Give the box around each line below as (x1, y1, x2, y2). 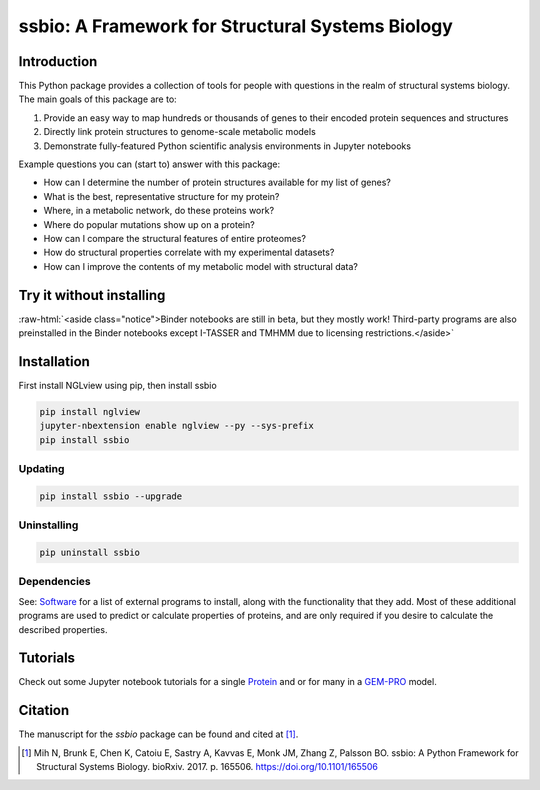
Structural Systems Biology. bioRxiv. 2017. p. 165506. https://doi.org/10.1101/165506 (36, 761, 379, 773)
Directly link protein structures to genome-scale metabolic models (43, 126, 317, 138)
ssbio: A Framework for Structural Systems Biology (18, 15, 454, 37)
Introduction (18, 53, 98, 70)
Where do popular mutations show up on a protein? (43, 218, 255, 230)
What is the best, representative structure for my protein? (43, 190, 280, 202)
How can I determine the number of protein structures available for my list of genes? (43, 176, 392, 189)
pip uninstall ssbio (39, 547, 140, 558)
